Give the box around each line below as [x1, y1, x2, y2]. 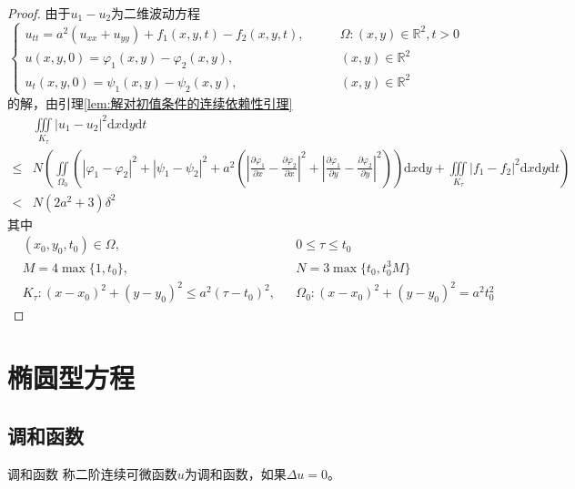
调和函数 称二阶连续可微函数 [7, 464, 177, 483]
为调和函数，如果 [184, 464, 287, 483]
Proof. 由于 [7, 4, 71, 22]
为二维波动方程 [111, 4, 201, 22]
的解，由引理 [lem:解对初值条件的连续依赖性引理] [7, 93, 293, 112]
